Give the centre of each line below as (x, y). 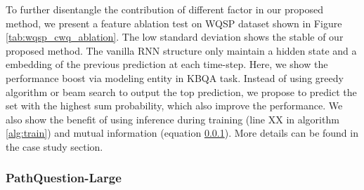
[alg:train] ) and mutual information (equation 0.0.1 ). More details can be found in (182, 133)
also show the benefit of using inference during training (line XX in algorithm (173, 119)
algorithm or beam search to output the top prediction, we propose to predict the (181, 91)
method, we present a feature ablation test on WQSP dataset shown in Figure (174, 23)
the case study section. (54, 146)
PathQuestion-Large (64, 178)
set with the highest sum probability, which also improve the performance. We (174, 106)
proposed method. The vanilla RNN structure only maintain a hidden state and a (181, 50)
